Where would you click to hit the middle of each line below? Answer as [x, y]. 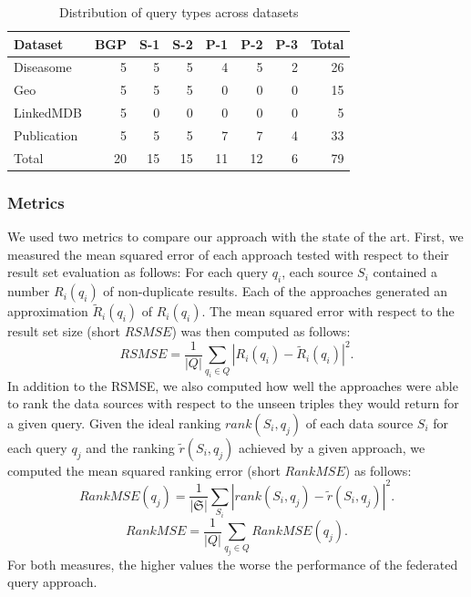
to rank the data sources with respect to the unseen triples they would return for [233, 403]
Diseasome [43, 67]
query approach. [52, 582]
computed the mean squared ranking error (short [144, 470]
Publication [46, 134]
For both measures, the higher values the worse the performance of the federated [233, 564]
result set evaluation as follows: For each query [138, 272]
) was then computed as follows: [261, 331]
